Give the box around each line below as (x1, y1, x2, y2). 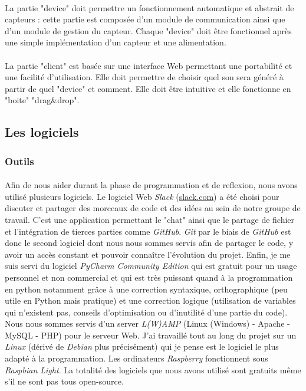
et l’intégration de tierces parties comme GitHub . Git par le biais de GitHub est (5, 225, 291, 237)
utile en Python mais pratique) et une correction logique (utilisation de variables (5, 294, 296, 307)
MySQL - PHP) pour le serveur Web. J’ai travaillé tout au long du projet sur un (5, 328, 297, 341)
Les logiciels (5, 123, 79, 141)
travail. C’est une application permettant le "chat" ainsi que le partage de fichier (5, 213, 295, 225)
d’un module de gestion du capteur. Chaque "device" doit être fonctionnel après (5, 24, 292, 37)
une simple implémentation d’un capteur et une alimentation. (5, 36, 226, 48)
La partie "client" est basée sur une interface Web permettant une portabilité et (5, 59, 292, 71)
